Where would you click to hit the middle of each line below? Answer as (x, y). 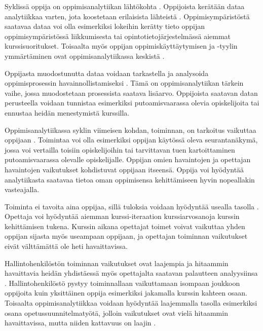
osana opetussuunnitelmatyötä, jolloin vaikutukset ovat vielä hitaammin (116, 312)
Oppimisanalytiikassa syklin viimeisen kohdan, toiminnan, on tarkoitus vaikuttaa (130, 130)
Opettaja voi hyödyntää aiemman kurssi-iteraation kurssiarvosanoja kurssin (122, 216)
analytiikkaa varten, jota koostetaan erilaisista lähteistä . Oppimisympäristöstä (127, 16)
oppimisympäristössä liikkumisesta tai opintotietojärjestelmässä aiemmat (118, 36)
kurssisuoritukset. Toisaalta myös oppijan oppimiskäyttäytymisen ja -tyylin (121, 46)
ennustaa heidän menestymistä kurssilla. (67, 112)
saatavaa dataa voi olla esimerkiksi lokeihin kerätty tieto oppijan (105, 26)
